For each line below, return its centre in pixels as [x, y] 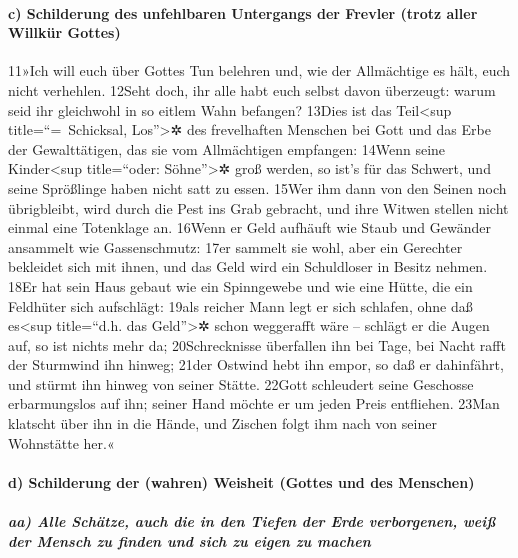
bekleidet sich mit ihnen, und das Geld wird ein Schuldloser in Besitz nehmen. [248, 266]
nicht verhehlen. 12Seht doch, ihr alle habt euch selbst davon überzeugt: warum [252, 89]
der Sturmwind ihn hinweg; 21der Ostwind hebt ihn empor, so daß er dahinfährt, [256, 364]
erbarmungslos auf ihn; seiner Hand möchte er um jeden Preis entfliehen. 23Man [254, 403]
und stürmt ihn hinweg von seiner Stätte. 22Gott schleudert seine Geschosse [241, 383]
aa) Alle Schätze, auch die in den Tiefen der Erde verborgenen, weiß [252, 521]
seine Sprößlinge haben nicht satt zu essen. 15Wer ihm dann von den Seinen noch [257, 187]
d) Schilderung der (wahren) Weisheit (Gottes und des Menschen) [241, 481]
